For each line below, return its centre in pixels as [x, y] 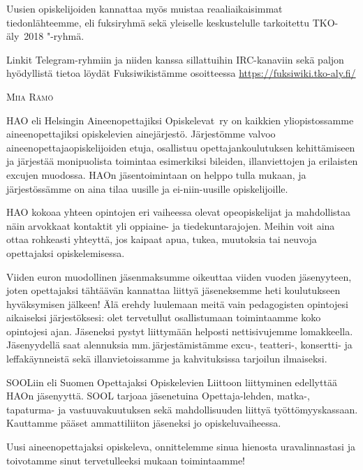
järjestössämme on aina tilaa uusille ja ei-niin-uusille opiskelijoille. [147, 188]
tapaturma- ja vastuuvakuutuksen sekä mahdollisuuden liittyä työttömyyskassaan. [182, 409]
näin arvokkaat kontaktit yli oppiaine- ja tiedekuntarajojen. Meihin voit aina [171, 225]
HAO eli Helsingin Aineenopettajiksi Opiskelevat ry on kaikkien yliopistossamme [180, 120]
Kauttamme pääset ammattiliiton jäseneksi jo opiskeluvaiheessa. [144, 423]
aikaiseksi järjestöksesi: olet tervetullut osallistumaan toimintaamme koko [164, 317]
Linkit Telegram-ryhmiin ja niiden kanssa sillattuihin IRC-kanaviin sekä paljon [175, 59]
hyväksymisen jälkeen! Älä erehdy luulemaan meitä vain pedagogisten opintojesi [177, 303]
